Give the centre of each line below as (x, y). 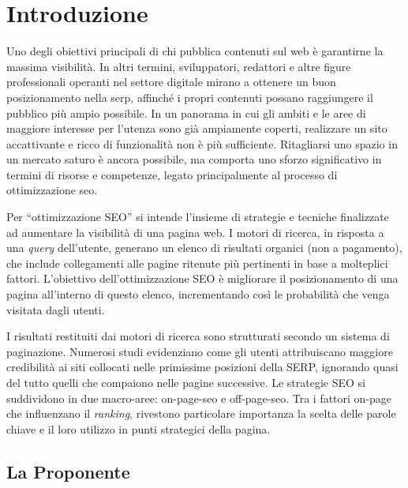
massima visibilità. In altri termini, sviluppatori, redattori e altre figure (179, 66)
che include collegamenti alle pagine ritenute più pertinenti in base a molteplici (197, 263)
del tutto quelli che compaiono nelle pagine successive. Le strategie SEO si (186, 382)
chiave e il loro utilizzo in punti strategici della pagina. (138, 428)
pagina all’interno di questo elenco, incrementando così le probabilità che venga (198, 294)
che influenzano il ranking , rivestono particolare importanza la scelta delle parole (201, 413)
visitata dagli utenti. (56, 309)
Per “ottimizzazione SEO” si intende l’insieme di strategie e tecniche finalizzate (198, 217)
